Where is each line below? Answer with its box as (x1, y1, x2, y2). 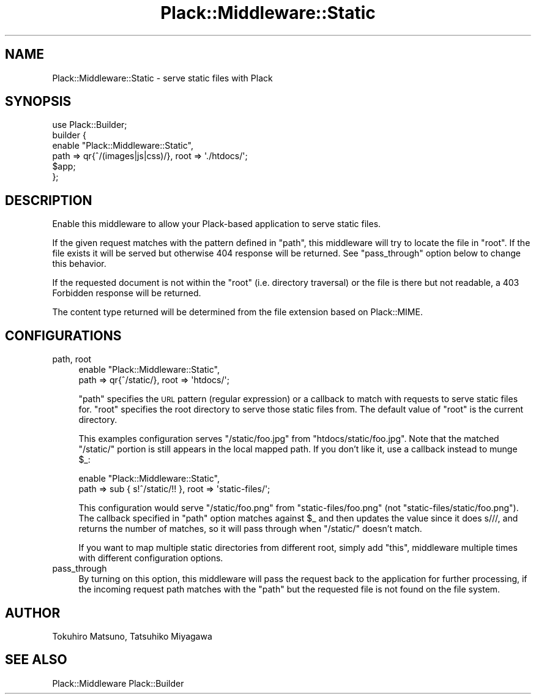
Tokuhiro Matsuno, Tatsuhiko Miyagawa (52, 630, 212, 641)
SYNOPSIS (5, 94, 72, 110)
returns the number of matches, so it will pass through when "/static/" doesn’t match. (78, 523, 422, 534)
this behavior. (52, 258, 106, 269)
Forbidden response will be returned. (52, 288, 201, 299)
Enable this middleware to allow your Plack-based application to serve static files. (52, 219, 381, 230)
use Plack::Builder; (52, 119, 127, 130)
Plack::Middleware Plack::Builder (52, 678, 184, 689)
